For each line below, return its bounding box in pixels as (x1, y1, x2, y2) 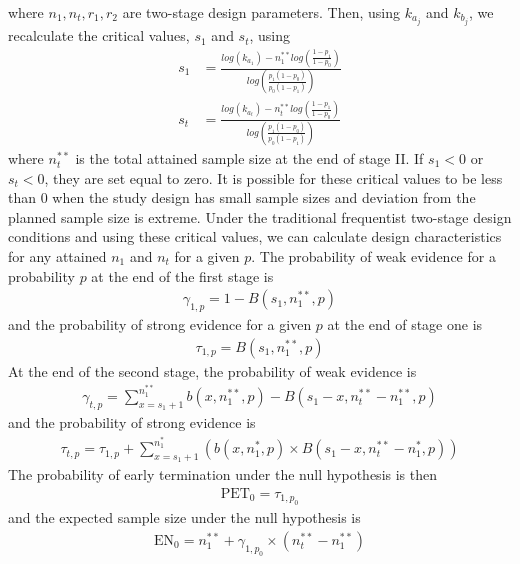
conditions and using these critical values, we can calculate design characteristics (8, 226, 502, 247)
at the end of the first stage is (91, 265, 274, 286)
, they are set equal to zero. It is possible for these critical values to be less (44, 167, 503, 188)
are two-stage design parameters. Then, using (122, 2, 400, 22)
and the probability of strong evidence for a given (8, 313, 312, 334)
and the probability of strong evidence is (8, 412, 256, 433)
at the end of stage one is (327, 313, 483, 334)
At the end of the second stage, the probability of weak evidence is (8, 360, 417, 381)
